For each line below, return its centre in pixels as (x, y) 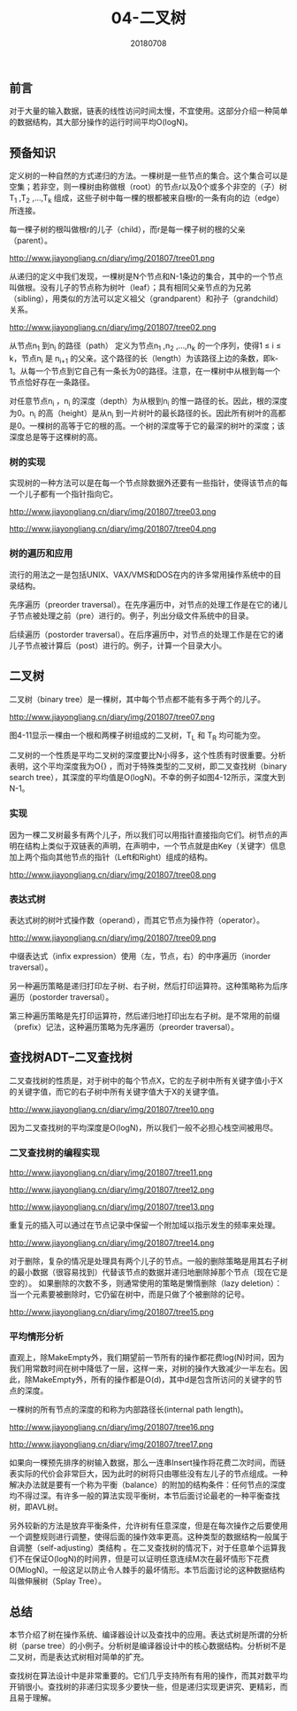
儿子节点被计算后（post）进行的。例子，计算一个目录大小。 (118, 645)
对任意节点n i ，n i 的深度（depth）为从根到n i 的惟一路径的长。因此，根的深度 (148, 402)
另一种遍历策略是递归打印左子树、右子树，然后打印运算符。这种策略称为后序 (148, 986)
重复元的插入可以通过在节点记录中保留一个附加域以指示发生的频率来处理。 (145, 1225)
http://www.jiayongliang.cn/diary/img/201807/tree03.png (113, 512)
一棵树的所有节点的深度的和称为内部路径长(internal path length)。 (129, 1410)
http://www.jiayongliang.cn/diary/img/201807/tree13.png (112, 1207)
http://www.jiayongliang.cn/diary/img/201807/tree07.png (112, 716)
